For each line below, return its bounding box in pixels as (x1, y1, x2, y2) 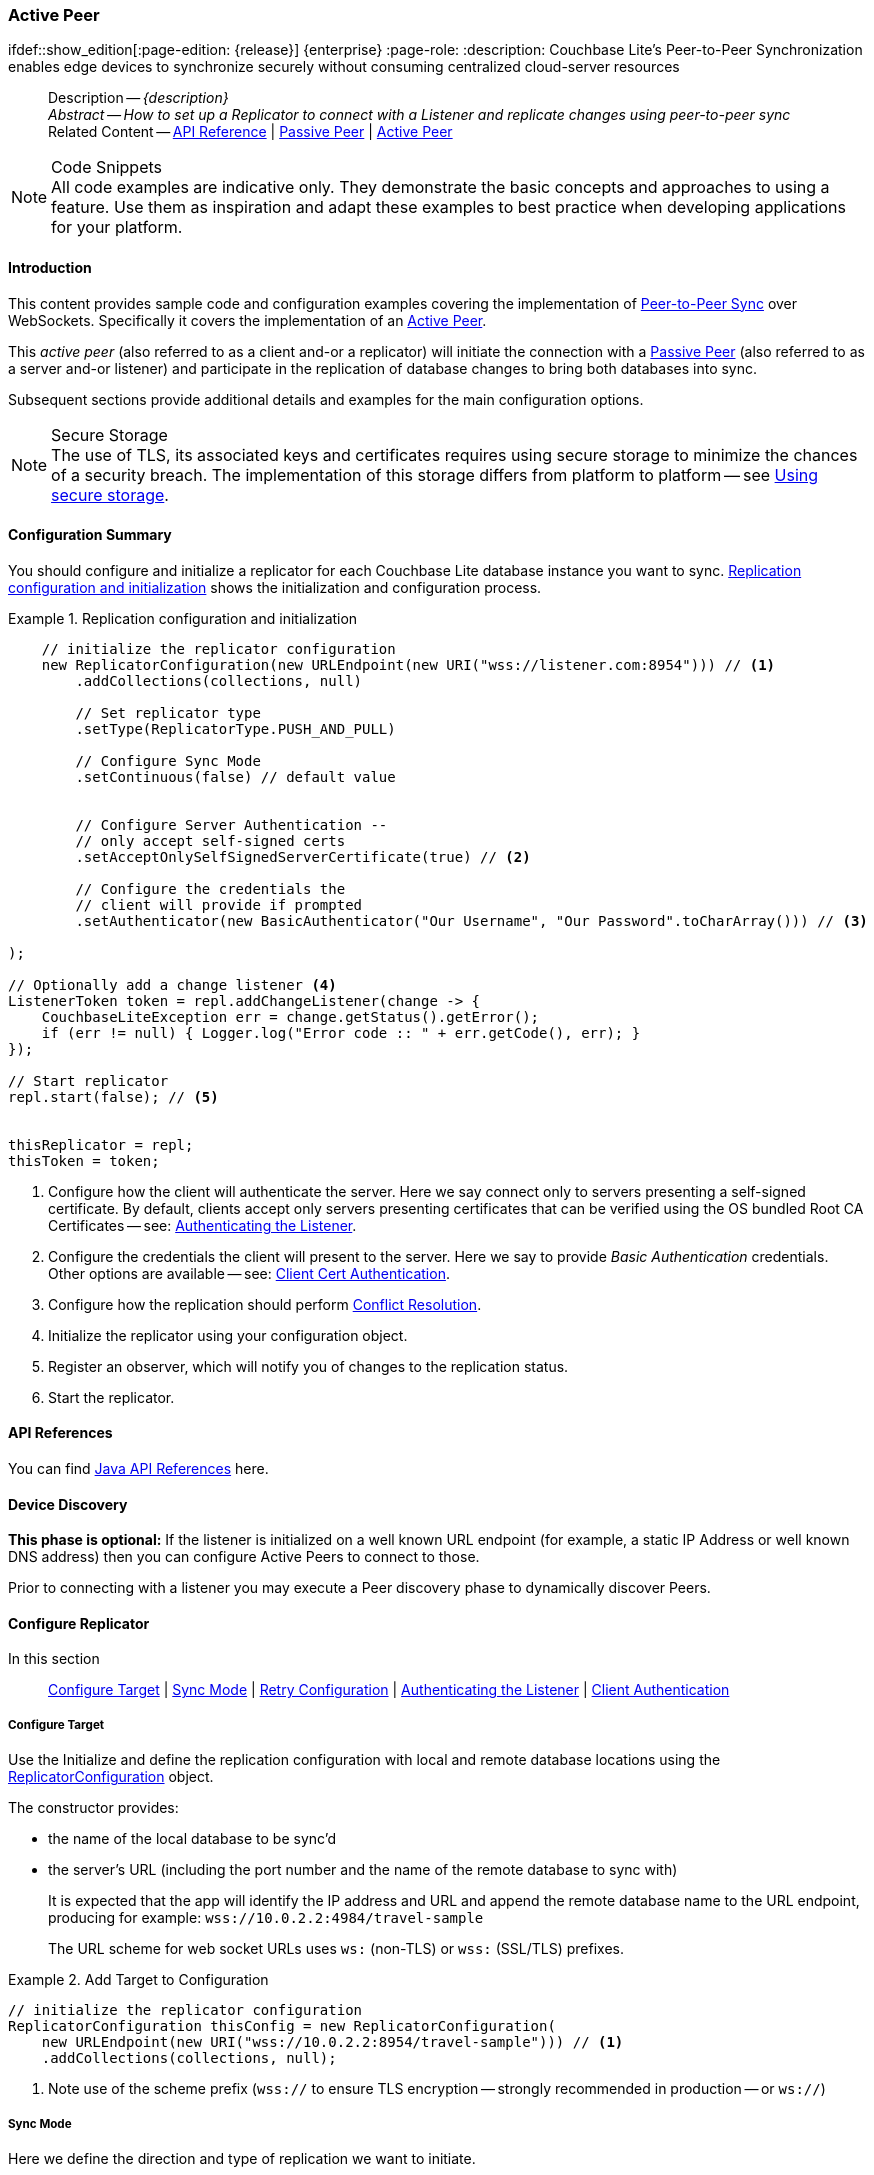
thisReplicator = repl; (8, 1136, 194, 1153)
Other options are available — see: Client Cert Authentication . (48, 1264, 450, 1282)
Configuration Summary (8, 526, 172, 544)
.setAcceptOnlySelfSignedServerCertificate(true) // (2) (75, 848, 531, 865)
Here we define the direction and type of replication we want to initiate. (8, 2150, 476, 2168)
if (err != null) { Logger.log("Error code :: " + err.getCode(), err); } (41, 1024, 641, 1041)
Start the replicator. (48, 1388, 175, 1406)
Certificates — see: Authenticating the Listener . (48, 1216, 357, 1234)
